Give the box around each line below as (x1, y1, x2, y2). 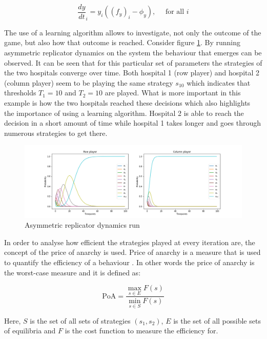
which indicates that (187, 77, 251, 88)
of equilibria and (4, 325, 56, 336)
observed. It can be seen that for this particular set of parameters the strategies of (4, 57, 262, 68)
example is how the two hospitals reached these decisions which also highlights (4, 97, 251, 108)
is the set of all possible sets (173, 315, 261, 326)
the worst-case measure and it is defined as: (4, 267, 141, 277)
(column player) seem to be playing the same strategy (4, 77, 173, 88)
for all (165, 8, 184, 16)
